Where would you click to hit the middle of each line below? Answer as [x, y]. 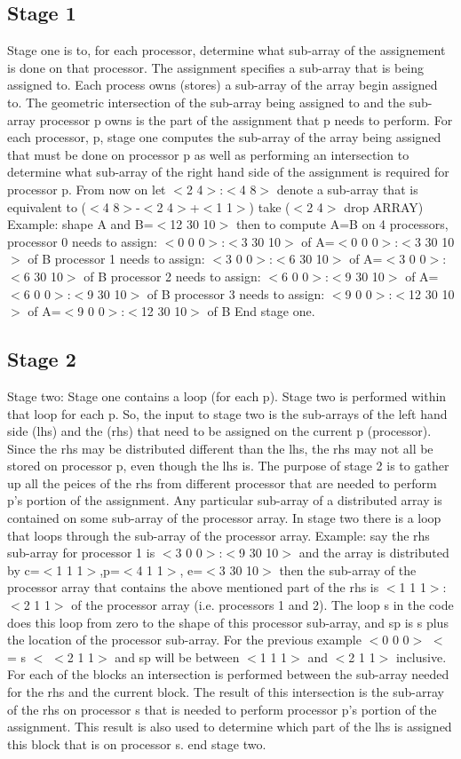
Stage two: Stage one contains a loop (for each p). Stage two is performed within [227, 395]
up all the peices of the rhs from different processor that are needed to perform [222, 482]
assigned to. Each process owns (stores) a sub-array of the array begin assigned [223, 85]
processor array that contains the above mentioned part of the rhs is [193, 587]
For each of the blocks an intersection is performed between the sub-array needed [228, 674]
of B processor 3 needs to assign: [236, 293]
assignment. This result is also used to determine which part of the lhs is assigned [230, 727]
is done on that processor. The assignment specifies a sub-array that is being [216, 67]
